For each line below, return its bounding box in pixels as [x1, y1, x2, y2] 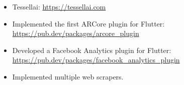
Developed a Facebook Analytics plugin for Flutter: [12, 44, 171, 55]
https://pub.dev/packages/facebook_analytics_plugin [12, 54, 180, 65]
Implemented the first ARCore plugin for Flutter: [12, 18, 165, 28]
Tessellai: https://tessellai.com [12, 1, 106, 11]
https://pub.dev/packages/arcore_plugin [12, 28, 139, 38]
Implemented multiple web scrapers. [12, 71, 124, 81]
